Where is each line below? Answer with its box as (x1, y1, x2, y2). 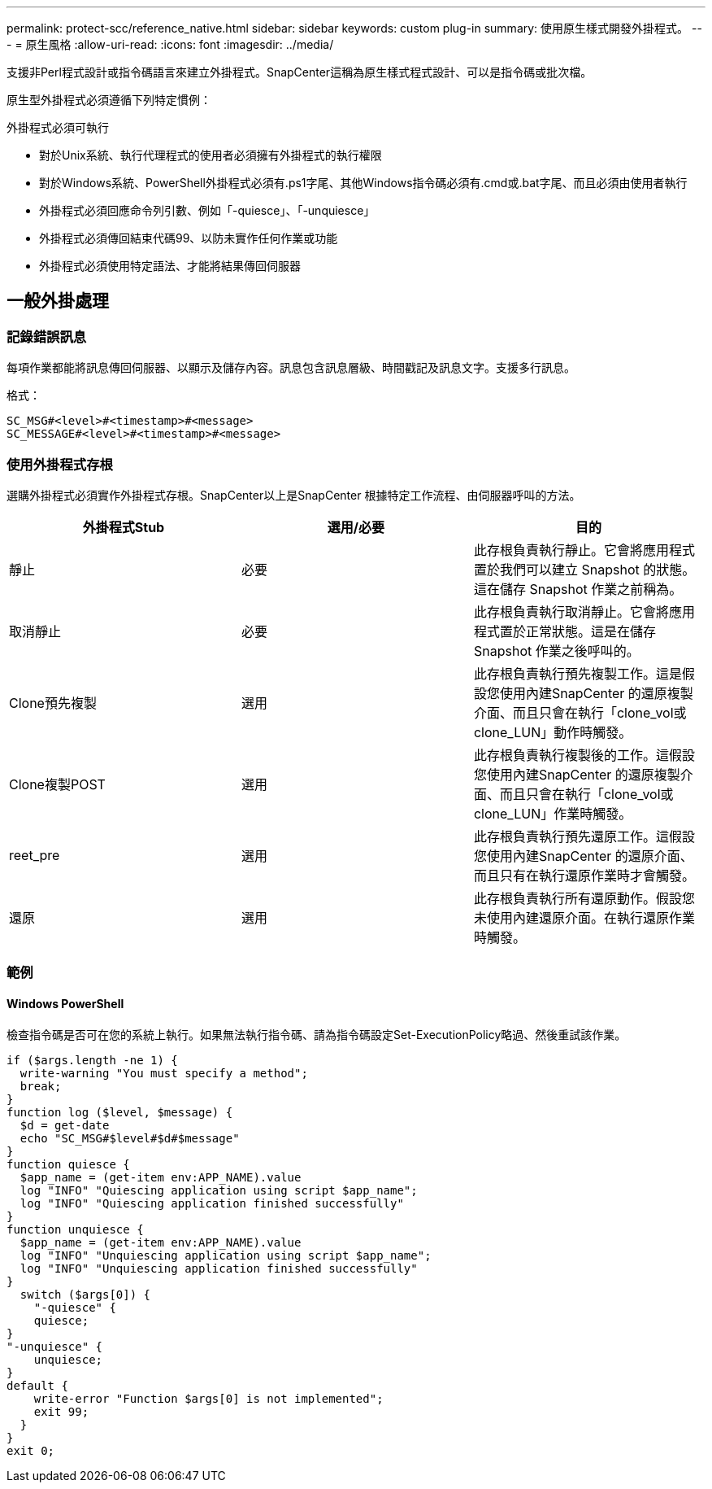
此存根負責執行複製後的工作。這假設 (473, 746, 695, 763)
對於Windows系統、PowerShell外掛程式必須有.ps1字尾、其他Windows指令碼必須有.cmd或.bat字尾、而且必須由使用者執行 (39, 176, 688, 190)
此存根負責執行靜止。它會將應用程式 (473, 541, 695, 558)
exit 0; (7, 1443, 55, 1457)
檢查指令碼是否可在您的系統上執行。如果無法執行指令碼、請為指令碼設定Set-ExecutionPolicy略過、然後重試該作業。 (7, 1027, 627, 1041)
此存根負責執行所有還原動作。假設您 (473, 889, 695, 906)
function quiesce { (7, 1157, 130, 1171)
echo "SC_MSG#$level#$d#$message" (20, 1131, 240, 1145)
